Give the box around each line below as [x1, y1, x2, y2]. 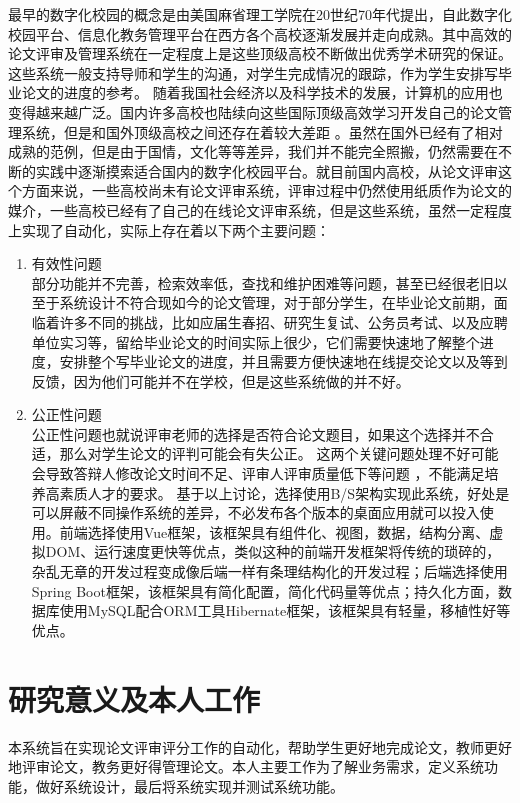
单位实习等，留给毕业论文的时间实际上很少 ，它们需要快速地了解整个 [31, 331, 480, 352]
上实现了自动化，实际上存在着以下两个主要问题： [8, 219, 330, 240]
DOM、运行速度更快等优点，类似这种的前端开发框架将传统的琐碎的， [45, 541, 501, 562]
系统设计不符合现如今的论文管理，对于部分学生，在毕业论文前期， [59, 292, 494, 313]
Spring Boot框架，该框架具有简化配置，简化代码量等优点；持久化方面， [31, 580, 498, 601]
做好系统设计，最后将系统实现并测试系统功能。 [35, 775, 344, 796]
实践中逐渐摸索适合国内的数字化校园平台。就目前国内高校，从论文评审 [35, 160, 498, 181]
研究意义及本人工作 [8, 678, 261, 719]
